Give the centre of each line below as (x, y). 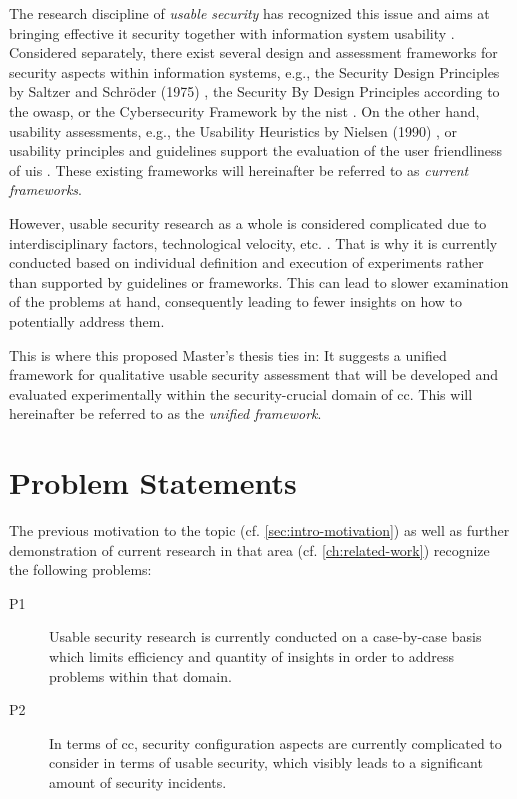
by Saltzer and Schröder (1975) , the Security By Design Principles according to (254, 91)
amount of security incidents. (138, 781)
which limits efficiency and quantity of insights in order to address (251, 655)
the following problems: (80, 569)
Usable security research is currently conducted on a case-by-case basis (265, 636)
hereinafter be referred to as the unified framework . (165, 413)
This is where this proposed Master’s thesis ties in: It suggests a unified (228, 354)
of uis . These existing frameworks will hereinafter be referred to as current (239, 169)
